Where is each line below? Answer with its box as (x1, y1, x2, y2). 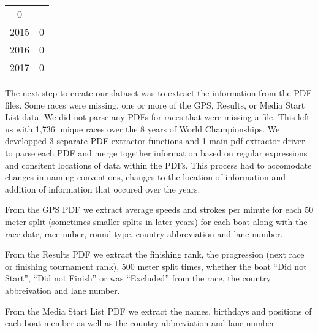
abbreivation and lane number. (5, 283, 120, 296)
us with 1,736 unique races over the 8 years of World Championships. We (5, 122, 280, 135)
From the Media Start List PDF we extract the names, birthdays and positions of (5, 304, 312, 317)
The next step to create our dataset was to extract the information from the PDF (5, 86, 312, 99)
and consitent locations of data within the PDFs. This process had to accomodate (5, 158, 312, 171)
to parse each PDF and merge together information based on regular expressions (5, 146, 308, 159)
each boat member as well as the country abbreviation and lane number (5, 316, 275, 329)
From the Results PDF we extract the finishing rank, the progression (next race (5, 248, 305, 261)
